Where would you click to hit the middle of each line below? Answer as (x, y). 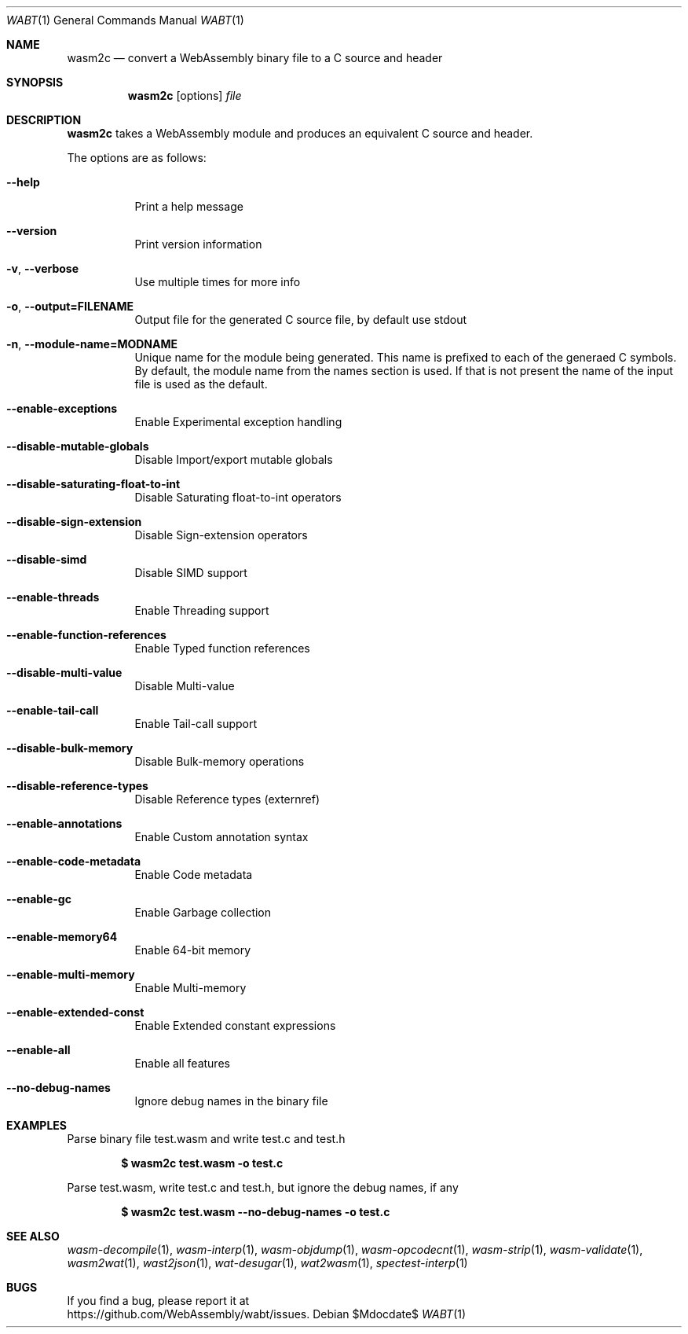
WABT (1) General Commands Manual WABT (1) (125, 20)
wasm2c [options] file (185, 96)
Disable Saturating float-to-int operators (238, 497)
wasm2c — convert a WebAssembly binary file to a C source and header (255, 58)
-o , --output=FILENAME (70, 306)
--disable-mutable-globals (78, 446)
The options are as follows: (137, 158)
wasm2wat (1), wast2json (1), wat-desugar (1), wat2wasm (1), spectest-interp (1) (267, 1263)
